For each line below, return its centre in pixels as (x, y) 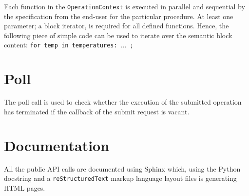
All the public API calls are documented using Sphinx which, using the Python (122, 168)
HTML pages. (25, 187)
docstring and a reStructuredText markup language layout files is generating (120, 178)
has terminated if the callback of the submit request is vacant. (97, 111)
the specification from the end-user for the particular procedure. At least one (119, 16)
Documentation (57, 145)
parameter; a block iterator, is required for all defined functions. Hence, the (116, 26)
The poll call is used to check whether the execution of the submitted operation (123, 102)
